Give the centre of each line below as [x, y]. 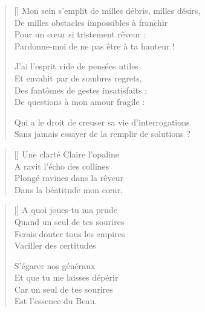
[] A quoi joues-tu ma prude [66, 210]
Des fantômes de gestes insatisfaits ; [81, 90]
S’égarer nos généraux [55, 265]
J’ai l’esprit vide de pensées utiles [76, 66]
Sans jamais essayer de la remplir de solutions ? [102, 134]
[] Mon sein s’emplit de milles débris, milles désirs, [107, 10]
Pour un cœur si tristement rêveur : [80, 34]
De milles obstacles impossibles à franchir [91, 22]
